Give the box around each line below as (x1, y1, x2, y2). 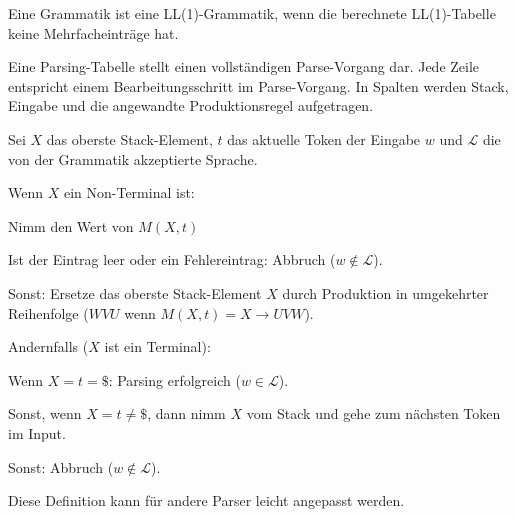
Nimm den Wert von (8, 215, 134, 236)
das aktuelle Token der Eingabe (227, 128, 421, 149)
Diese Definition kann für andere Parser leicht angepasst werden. (8, 490, 405, 511)
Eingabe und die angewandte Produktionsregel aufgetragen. (8, 95, 374, 116)
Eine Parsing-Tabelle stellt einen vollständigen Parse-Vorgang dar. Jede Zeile (8, 56, 480, 77)
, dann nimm (147, 403, 226, 424)
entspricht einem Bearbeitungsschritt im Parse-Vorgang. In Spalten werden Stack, (8, 75, 509, 96)
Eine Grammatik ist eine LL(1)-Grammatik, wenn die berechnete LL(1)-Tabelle (8, 3, 496, 23)
